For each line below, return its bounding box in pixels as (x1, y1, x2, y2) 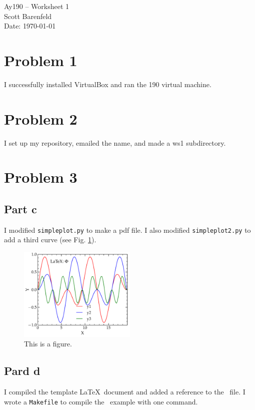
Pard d (4, 363, 40, 378)
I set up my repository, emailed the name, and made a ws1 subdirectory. (4, 137, 226, 148)
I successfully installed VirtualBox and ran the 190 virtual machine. (4, 79, 211, 89)
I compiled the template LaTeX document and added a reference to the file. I (4, 386, 245, 396)
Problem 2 (4, 108, 77, 129)
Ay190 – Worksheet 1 (4, 1, 69, 11)
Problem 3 (4, 167, 77, 187)
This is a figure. (24, 338, 72, 349)
